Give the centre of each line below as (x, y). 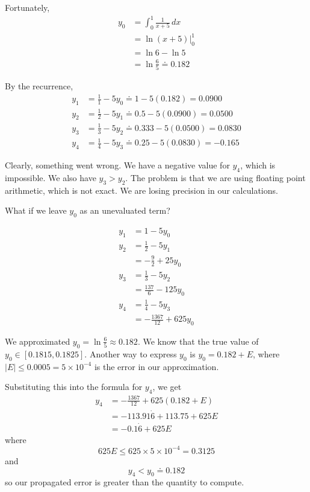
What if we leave (36, 210)
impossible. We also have (51, 177)
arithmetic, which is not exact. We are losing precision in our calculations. (141, 190)
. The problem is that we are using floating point (215, 177)
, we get (167, 387)
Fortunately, (27, 7)
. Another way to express (131, 353)
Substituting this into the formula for (74, 387)
